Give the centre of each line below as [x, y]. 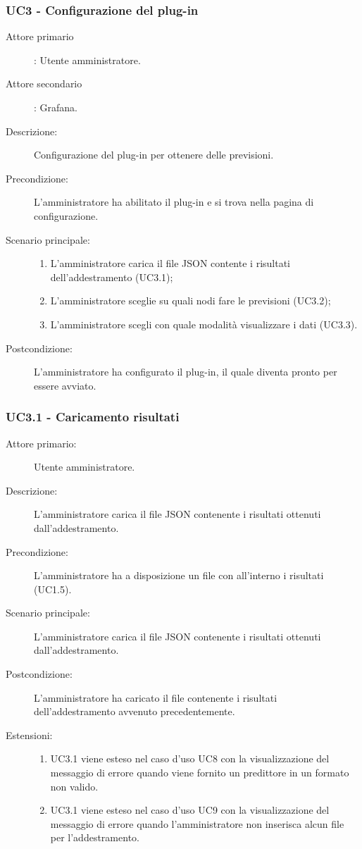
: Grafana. [56, 107]
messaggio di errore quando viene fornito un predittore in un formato [200, 773]
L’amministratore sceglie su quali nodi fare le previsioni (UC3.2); [191, 300]
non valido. [74, 786]
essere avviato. [65, 385]
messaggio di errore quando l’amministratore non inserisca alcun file [197, 823]
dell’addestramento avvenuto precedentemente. [135, 711]
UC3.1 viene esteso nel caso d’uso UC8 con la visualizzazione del [190, 758]
